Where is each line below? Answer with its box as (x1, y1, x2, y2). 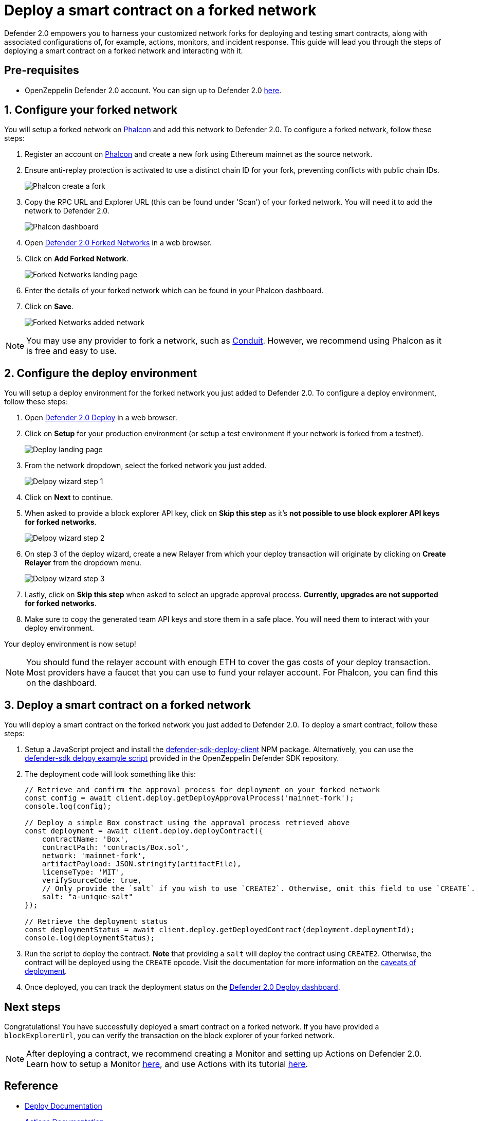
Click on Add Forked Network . (25, 254, 128, 263)
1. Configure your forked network (4, 103, 178, 117)
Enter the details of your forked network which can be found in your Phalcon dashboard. (25, 286, 324, 295)
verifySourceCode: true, (42, 876, 142, 885)
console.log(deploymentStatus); (25, 934, 155, 942)
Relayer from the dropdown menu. (25, 558, 141, 567)
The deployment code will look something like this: (25, 770, 196, 779)
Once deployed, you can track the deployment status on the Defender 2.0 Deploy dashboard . (25, 983, 340, 992)
